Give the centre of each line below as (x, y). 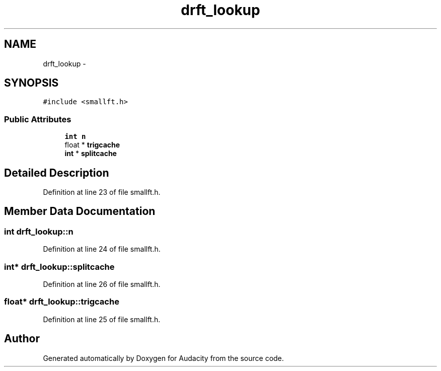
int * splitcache (91, 154)
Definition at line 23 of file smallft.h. (102, 192)
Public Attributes (38, 119)
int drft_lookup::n (39, 231)
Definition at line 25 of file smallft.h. (102, 319)
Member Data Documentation (80, 211)
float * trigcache (92, 145)
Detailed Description (57, 173)
